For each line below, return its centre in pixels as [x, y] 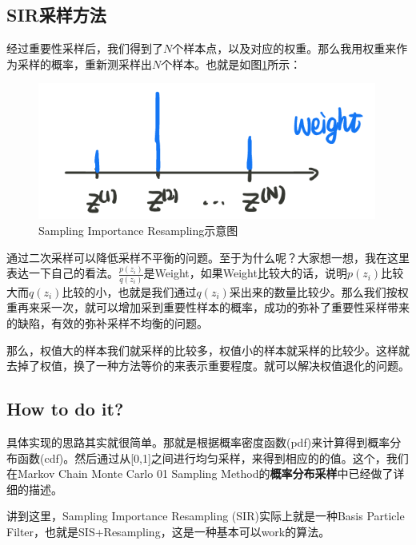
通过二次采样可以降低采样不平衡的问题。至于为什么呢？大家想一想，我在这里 [208, 257]
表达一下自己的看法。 [62, 273]
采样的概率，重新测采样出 [84, 64]
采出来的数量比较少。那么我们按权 [319, 291]
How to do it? [65, 409]
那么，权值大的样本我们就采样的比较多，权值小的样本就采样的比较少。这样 [202, 350]
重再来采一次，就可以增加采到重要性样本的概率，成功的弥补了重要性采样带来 [208, 307]
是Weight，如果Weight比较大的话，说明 [245, 273]
